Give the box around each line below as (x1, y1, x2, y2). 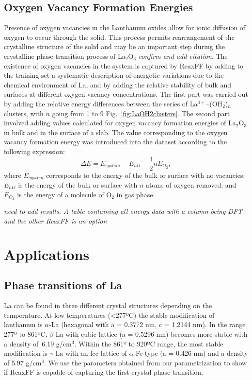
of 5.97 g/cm (4, 357, 42, 367)
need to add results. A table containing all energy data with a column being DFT (4, 206, 243, 216)
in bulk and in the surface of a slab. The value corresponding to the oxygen (4, 127, 228, 137)
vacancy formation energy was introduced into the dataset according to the (4, 137, 227, 147)
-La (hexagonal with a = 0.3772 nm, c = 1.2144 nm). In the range (49, 319, 246, 329)
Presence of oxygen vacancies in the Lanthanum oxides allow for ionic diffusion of (4, 22, 246, 33)
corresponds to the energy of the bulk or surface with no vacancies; (46, 170, 245, 180)
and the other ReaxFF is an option (4, 216, 107, 226)
